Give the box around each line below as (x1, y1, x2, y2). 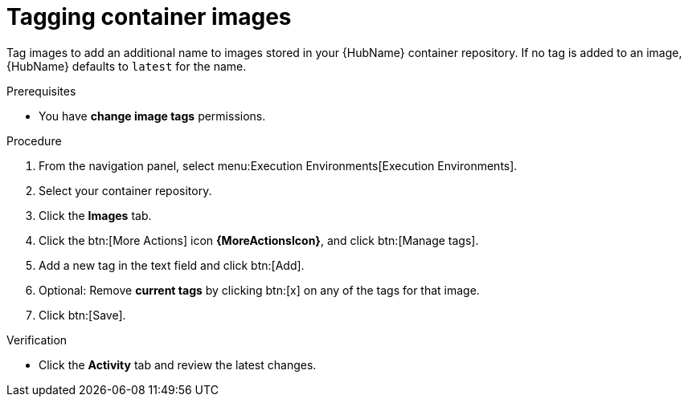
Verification (6, 332, 68, 347)
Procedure (6, 133, 62, 148)
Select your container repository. (39, 183, 212, 197)
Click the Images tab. (39, 208, 152, 222)
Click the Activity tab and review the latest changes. (39, 357, 317, 372)
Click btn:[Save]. (39, 307, 126, 322)
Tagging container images (6, 3, 292, 31)
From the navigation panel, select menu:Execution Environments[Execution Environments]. (39, 158, 518, 173)
